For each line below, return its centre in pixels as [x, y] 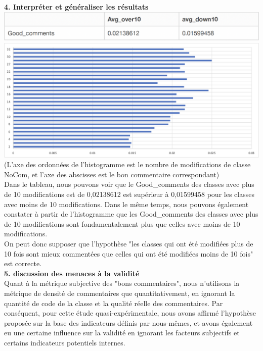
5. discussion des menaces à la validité [72, 273]
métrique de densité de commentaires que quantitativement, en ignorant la [120, 293]
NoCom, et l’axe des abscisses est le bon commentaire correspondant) [112, 174]
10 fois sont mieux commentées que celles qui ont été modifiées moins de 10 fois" [129, 253]
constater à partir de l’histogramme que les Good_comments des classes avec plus [131, 214]
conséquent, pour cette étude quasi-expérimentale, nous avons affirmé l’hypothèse [130, 313]
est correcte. [23, 263]
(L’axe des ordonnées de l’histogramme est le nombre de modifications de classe [127, 164]
